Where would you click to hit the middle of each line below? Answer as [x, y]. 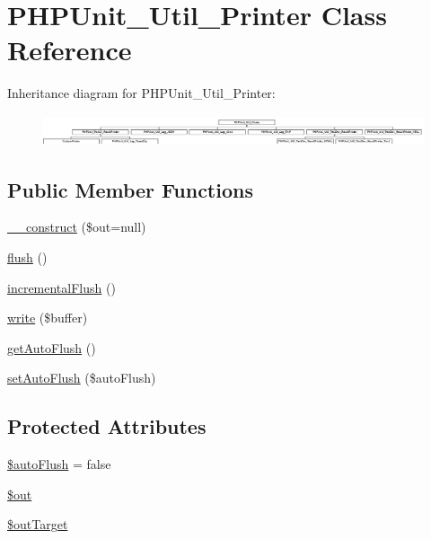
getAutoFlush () [52, 347]
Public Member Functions [130, 189]
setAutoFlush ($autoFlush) [82, 378]
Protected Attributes [107, 426]
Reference [70, 50]
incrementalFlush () [62, 287]
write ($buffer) [48, 318]
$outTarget [38, 524]
